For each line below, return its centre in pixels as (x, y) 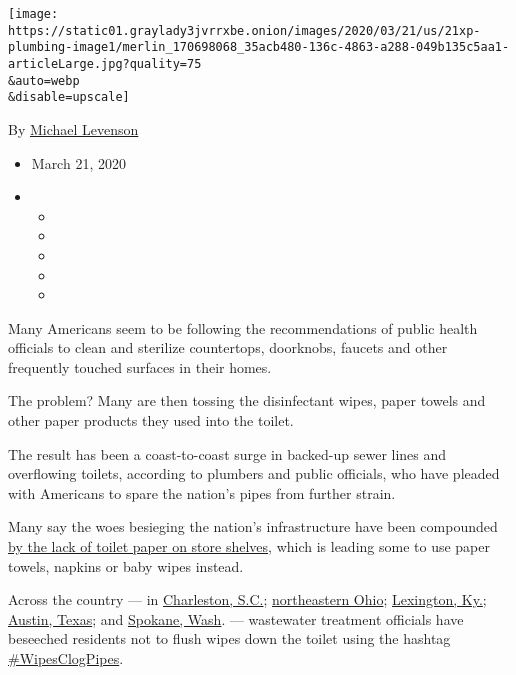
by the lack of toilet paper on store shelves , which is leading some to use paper (249, 546)
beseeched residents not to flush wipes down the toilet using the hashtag (229, 638)
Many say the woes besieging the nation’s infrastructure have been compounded (253, 526)
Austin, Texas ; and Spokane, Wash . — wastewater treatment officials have (236, 618)
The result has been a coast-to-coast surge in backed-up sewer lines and (227, 453)
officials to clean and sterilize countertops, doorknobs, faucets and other (228, 347)
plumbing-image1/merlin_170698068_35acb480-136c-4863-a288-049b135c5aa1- (259, 47)
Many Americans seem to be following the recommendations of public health (243, 327)
